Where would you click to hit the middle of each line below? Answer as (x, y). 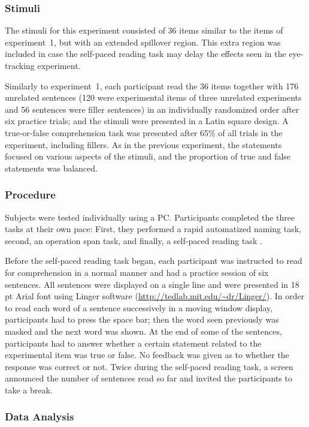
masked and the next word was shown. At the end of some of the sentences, (143, 331)
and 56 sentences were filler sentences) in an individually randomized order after (152, 109)
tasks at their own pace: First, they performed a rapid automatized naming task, (153, 229)
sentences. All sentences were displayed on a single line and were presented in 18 (152, 284)
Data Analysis (40, 417)
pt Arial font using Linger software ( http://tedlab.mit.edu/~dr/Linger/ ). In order (155, 296)
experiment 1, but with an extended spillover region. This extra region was (143, 42)
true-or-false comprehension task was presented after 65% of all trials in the (144, 132)
